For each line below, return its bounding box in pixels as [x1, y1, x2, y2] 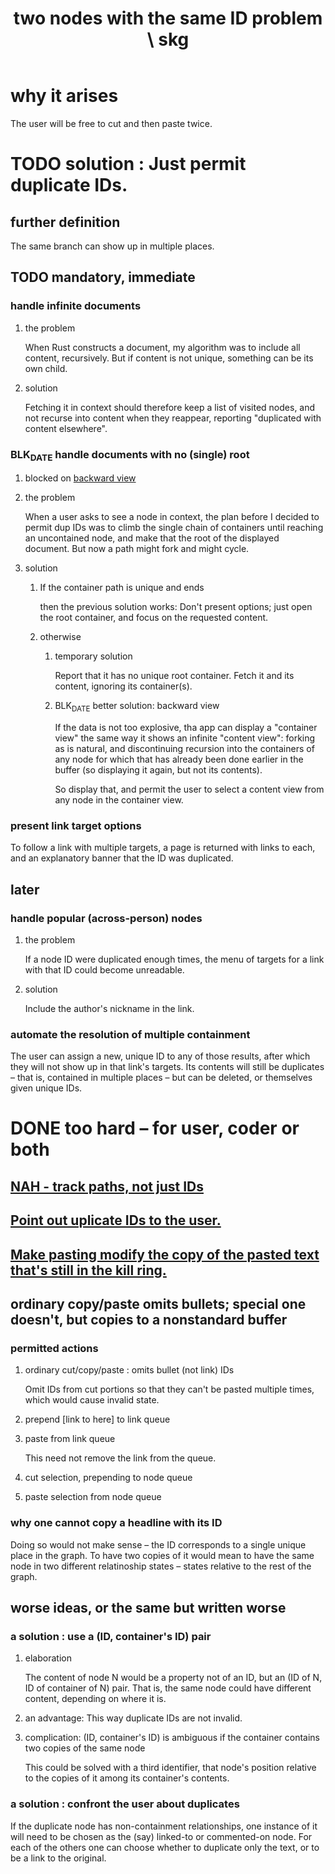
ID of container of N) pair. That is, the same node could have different [24, 1682, 312, 1694]
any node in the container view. [54, 793, 184, 806]
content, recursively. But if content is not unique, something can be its [24, 352, 314, 364]
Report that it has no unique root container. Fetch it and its [54, 670, 295, 682]
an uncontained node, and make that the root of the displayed [24, 532, 280, 544]
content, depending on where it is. [24, 1693, 167, 1705]
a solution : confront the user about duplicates [10, 1797, 240, 1811]
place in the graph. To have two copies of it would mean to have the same [10, 1549, 315, 1561]
